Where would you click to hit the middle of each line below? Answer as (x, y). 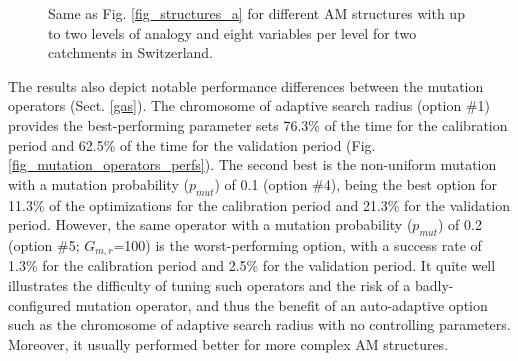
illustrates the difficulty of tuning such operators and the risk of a (209, 284)
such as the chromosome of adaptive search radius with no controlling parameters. (259, 324)
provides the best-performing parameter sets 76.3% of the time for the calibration (258, 124)
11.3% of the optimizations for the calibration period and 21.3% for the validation (259, 204)
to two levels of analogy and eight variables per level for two (232, 32)
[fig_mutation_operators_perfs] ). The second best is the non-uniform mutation (252, 164)
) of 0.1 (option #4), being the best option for (355, 183)
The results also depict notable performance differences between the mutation (246, 85)
